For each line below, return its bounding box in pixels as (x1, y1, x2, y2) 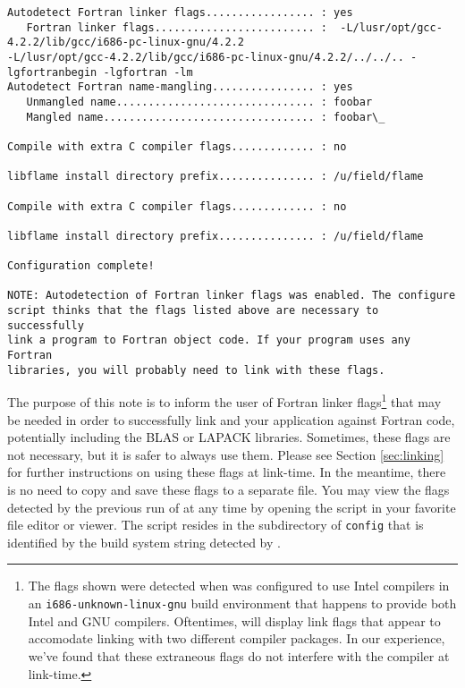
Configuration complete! (7, 259, 155, 273)
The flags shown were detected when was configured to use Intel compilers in (28, 576, 450, 595)
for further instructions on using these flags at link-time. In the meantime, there (7, 463, 446, 481)
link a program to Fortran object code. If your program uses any (7, 334, 411, 347)
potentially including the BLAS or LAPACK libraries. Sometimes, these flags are (7, 428, 451, 446)
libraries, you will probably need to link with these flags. (7, 363, 385, 377)
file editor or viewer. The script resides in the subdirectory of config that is (7, 515, 424, 534)
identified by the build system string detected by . (7, 532, 281, 551)
